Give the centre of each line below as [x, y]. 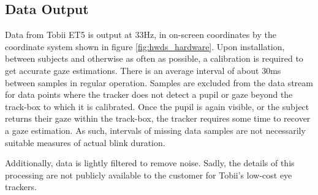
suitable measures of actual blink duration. [85, 142]
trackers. [21, 187]
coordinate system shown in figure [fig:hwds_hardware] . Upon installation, [145, 46]
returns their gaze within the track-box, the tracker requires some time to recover [158, 118]
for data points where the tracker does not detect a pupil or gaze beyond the [149, 94]
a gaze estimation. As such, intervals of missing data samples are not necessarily [155, 130]
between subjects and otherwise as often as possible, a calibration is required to [154, 58]
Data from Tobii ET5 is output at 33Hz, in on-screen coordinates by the [141, 35]
